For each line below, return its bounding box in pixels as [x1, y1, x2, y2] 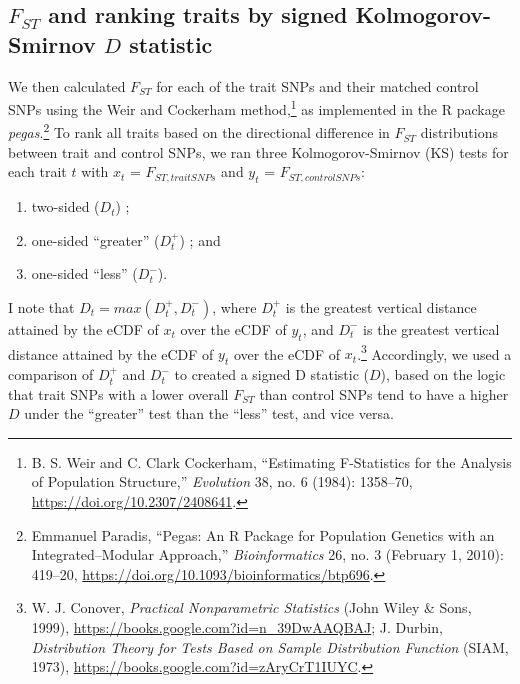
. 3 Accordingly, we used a [357, 340, 512, 364]
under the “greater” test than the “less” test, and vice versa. [24, 403, 394, 424]
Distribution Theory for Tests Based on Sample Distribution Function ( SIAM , [31, 636, 509, 657]
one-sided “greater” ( [31, 229, 160, 250]
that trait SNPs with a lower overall [8, 383, 229, 404]
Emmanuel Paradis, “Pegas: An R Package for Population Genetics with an [31, 524, 495, 545]
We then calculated [8, 75, 126, 96]
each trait [8, 161, 67, 182]
